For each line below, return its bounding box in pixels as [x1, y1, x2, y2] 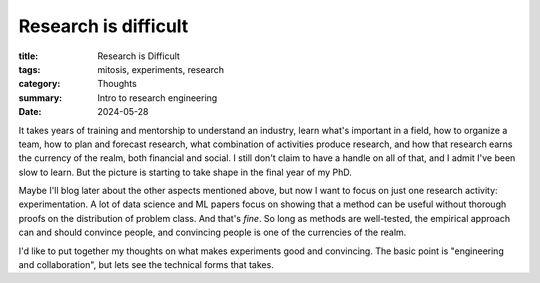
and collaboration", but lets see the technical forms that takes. [18, 259, 274, 271]
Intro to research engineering [97, 91, 218, 104]
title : [18, 50, 39, 62]
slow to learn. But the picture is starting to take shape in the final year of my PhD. [18, 166, 352, 178]
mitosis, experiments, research [97, 63, 225, 75]
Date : [18, 106, 42, 118]
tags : [18, 63, 41, 75]
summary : [18, 91, 63, 104]
